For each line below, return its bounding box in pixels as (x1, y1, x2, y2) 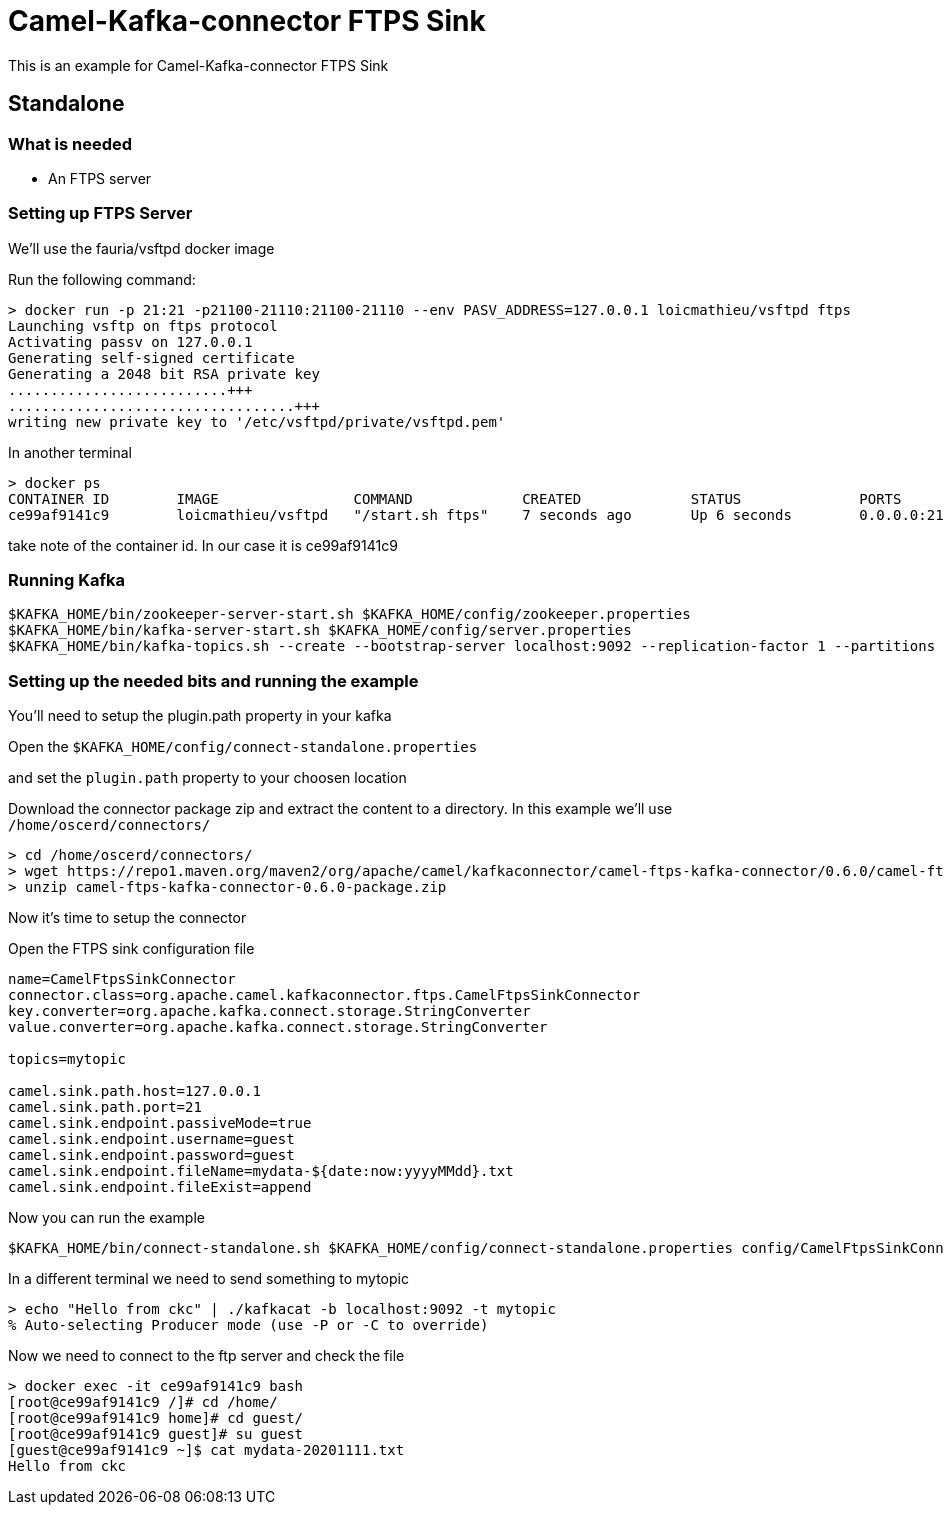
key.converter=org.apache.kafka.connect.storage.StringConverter (8, 1003, 531, 1020)
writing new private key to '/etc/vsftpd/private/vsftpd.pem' (8, 413, 506, 430)
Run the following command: (8, 270, 196, 288)
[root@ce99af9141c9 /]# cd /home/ (8, 1394, 278, 1411)
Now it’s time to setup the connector (8, 909, 247, 927)
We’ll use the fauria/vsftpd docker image (8, 239, 275, 257)
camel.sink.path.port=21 (8, 1099, 202, 1116)
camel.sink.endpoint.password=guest (8, 1147, 295, 1164)
